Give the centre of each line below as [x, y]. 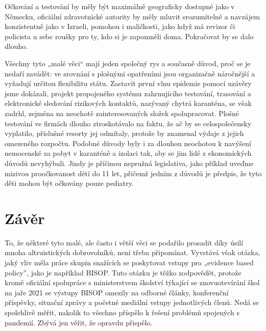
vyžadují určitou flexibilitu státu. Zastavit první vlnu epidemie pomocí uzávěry [128, 83]
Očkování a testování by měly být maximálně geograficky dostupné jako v [120, 6]
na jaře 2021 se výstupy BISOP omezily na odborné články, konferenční [117, 292]
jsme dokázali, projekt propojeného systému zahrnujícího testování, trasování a [128, 93]
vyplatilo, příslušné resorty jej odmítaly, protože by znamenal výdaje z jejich [124, 133]
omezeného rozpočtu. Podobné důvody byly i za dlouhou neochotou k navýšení [128, 143]
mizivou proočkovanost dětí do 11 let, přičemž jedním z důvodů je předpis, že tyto [133, 173]
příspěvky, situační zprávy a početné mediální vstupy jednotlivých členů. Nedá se [132, 302]
